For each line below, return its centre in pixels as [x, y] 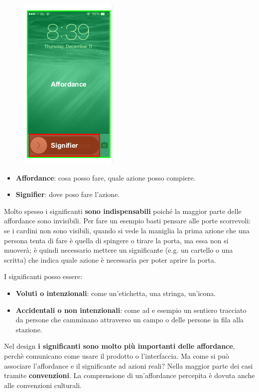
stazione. [29, 329]
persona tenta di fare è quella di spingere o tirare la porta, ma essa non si [116, 240]
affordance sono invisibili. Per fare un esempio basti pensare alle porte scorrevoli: [128, 221]
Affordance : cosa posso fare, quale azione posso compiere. [106, 177]
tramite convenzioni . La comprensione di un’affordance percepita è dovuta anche [129, 375]
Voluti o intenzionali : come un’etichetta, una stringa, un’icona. [116, 293]
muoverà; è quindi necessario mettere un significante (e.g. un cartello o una [119, 250]
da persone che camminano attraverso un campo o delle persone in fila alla [130, 320]
